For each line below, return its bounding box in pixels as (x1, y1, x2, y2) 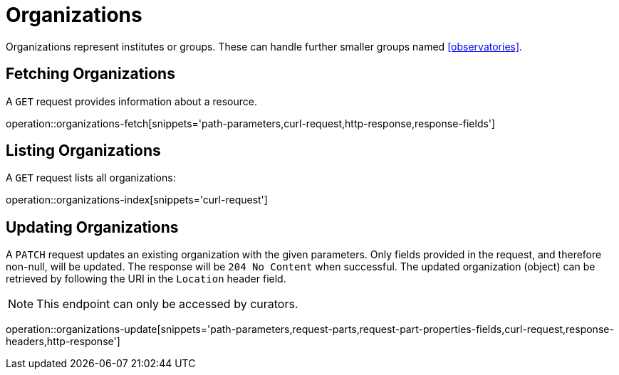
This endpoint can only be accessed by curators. (36, 297, 298, 312)
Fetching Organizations (6, 65, 175, 83)
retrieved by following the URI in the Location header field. (6, 273, 286, 285)
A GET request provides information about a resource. (6, 95, 257, 107)
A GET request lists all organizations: (6, 171, 176, 184)
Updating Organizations (6, 218, 179, 236)
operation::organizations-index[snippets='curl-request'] (6, 194, 268, 206)
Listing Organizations (6, 142, 161, 160)
